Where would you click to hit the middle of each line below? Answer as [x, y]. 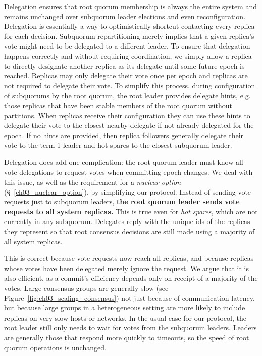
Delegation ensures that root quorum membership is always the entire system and [131, 6]
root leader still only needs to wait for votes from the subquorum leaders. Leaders [130, 327]
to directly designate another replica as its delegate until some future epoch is [124, 65]
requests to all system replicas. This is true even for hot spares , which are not [131, 211]
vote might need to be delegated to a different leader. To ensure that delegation [127, 46]
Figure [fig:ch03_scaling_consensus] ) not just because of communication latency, [129, 298]
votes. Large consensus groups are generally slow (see [86, 288]
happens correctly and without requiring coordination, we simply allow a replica [128, 55]
